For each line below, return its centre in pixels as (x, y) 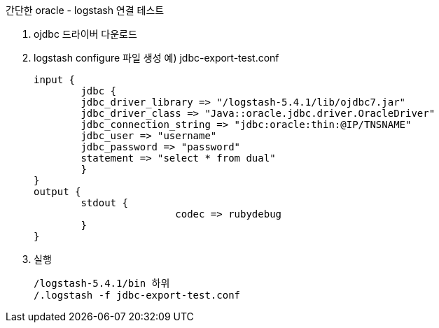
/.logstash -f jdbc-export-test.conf (137, 295)
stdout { (104, 203)
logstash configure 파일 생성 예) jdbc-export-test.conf (156, 58)
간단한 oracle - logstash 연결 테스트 (85, 10)
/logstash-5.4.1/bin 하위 (102, 283)
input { (55, 80)
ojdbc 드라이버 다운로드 (85, 34)
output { (57, 192)
